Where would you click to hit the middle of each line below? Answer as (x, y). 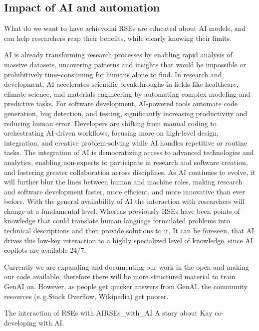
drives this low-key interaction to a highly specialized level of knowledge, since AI (129, 240)
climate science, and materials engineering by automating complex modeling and (127, 93)
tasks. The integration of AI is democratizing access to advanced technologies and (129, 152)
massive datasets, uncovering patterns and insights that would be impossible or (125, 64)
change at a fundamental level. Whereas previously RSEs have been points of (122, 211)
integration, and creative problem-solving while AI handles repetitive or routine (126, 142)
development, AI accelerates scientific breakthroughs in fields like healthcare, (121, 84)
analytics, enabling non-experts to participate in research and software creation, (126, 162)
